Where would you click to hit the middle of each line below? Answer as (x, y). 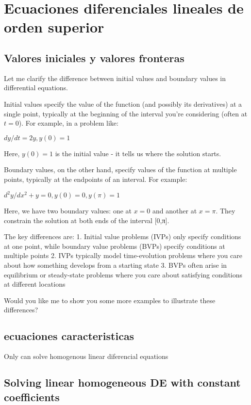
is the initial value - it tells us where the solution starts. (138, 153)
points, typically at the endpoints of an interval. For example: (96, 179)
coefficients (32, 397)
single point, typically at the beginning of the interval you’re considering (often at (126, 113)
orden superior (54, 27)
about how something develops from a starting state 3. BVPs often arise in (116, 265)
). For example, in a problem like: (68, 123)
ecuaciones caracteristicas (69, 336)
